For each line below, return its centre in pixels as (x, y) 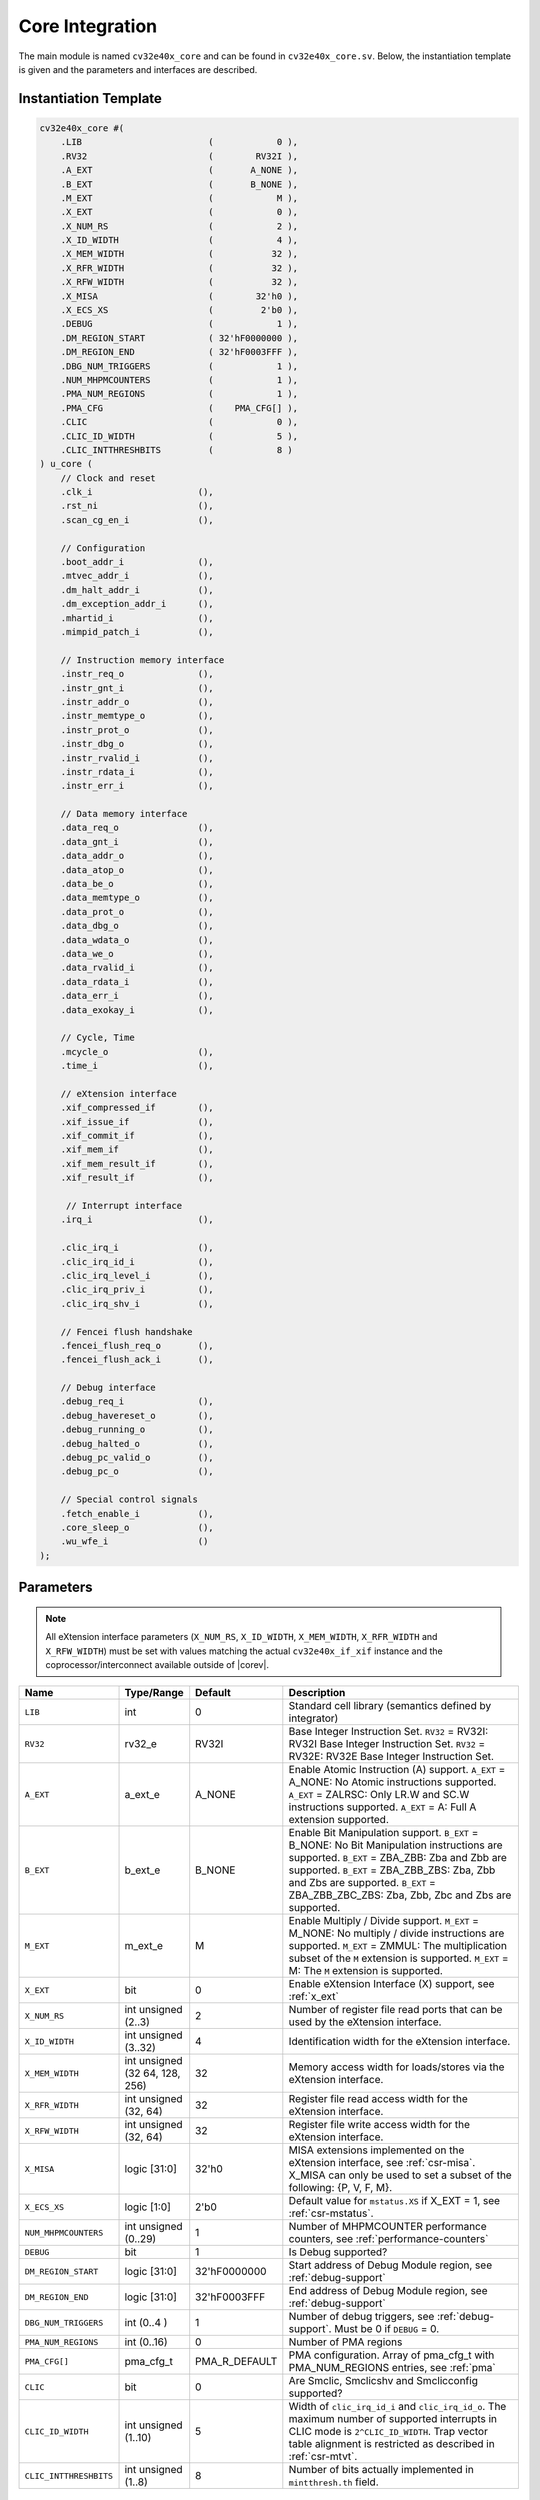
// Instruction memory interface (142, 659)
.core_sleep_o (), (137, 1527)
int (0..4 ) (146, 2323)
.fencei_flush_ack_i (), (137, 1359)
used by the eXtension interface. (365, 2022)
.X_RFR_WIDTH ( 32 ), (179, 268)
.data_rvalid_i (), (137, 968)
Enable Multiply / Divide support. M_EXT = (384, 1921)
